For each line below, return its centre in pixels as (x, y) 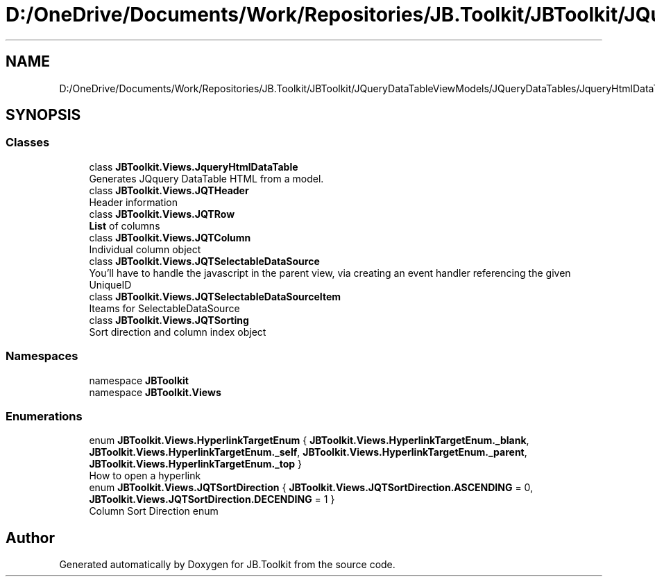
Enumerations (44, 416)
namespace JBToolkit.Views (155, 392)
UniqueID (110, 284)
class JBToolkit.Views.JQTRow (162, 214)
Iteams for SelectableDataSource (164, 308)
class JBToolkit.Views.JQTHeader (169, 190)
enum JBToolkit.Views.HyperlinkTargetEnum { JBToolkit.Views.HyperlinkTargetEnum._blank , (309, 440)
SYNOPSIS (43, 115)
